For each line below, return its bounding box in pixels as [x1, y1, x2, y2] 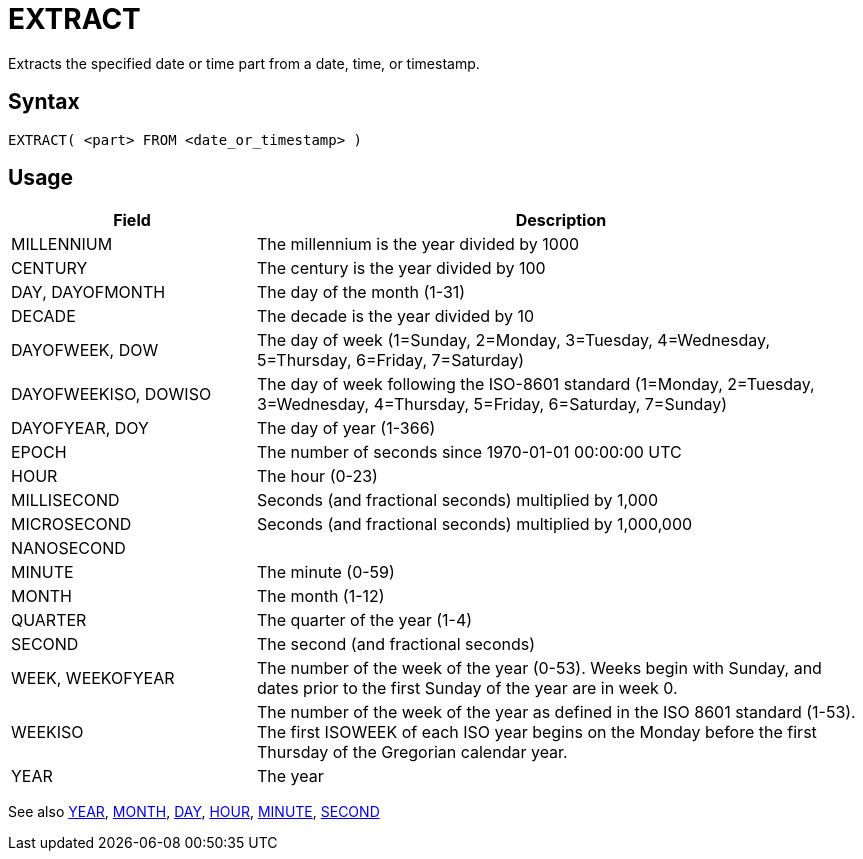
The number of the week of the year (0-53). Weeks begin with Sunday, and [256, 658, 822, 679]
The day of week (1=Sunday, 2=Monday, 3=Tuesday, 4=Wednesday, [256, 330, 770, 351]
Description [515, 210, 607, 231]
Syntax [8, 89, 80, 115]
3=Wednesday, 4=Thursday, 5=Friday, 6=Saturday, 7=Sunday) [256, 394, 727, 415]
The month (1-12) [256, 586, 385, 607]
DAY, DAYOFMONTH [11, 282, 166, 303]
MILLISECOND [11, 490, 120, 511]
